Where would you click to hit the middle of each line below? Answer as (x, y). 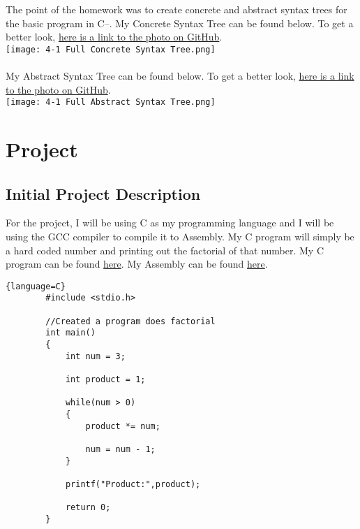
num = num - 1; (120, 450)
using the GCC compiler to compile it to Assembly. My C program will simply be (180, 237)
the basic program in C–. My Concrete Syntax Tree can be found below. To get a (180, 23)
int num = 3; (95, 356)
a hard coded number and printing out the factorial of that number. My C (165, 250)
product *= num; (123, 426)
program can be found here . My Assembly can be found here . (137, 264)
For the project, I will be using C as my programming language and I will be (170, 223)
